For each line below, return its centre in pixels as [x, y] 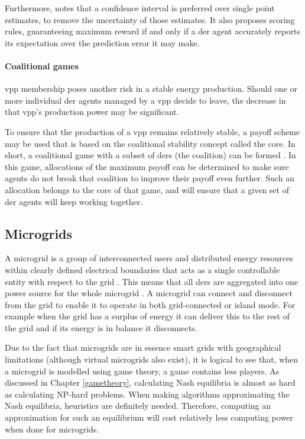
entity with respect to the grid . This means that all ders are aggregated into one [152, 281]
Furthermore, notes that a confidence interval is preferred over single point [140, 8]
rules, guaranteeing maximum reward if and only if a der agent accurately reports [152, 31]
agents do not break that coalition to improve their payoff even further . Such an [150, 178]
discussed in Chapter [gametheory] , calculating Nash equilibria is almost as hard [150, 382]
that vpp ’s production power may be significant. [92, 112]
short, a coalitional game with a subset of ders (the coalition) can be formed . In [150, 155]
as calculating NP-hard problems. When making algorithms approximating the [147, 394]
